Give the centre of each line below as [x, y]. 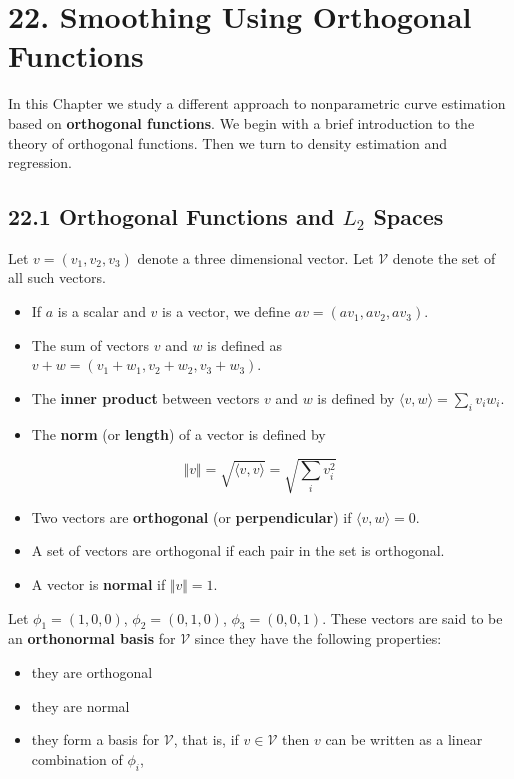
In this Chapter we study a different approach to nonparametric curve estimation [257, 103]
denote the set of [444, 257]
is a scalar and [101, 311]
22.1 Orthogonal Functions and [171, 216]
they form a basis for [95, 739]
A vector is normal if [98, 583]
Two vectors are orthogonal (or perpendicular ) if [191, 516]
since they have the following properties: [318, 638]
